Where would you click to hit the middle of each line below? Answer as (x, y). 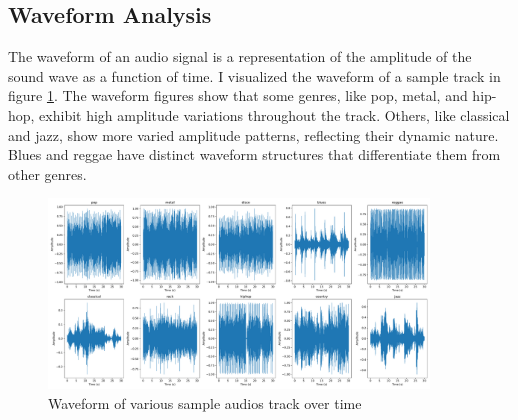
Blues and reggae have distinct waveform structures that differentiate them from (254, 154)
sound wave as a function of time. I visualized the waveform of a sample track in (254, 75)
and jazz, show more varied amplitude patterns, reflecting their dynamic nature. (253, 134)
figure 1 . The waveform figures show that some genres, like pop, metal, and (238, 95)
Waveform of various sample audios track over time (205, 402)
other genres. (47, 173)
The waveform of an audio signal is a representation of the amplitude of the (240, 56)
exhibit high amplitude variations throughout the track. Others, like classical (274, 114)
